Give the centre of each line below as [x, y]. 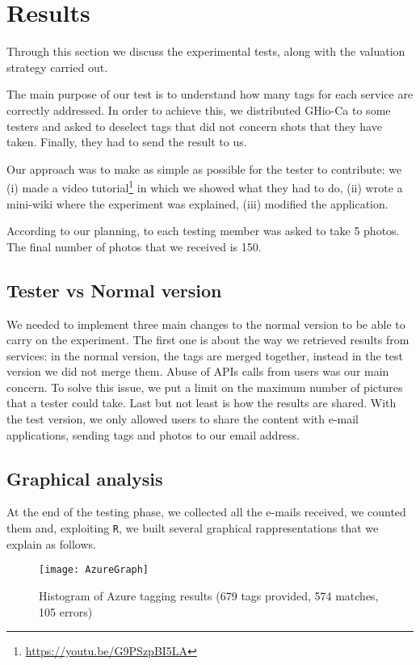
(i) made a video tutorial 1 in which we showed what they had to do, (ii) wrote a [205, 186]
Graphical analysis [85, 478]
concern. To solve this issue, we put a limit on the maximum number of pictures [205, 387]
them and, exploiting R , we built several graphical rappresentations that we [193, 528]
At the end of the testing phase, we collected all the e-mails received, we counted [206, 512]
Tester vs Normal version [114, 290]
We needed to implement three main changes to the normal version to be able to [206, 324]
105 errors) [66, 611]
